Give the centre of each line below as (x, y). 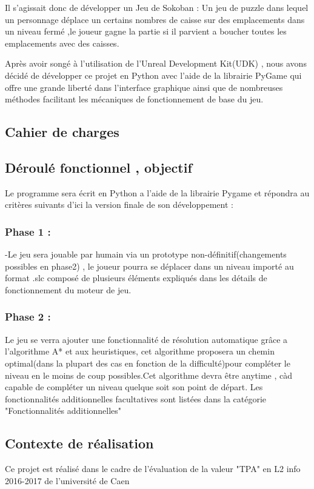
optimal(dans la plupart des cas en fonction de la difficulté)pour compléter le (148, 363)
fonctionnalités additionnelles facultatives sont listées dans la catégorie (136, 398)
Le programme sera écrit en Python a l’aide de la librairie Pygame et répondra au (157, 192)
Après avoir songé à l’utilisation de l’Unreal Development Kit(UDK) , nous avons (156, 63)
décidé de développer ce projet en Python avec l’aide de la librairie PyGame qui (153, 75)
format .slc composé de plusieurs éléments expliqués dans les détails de (136, 278)
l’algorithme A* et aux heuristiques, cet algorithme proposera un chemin (140, 351)
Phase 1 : (28, 231)
